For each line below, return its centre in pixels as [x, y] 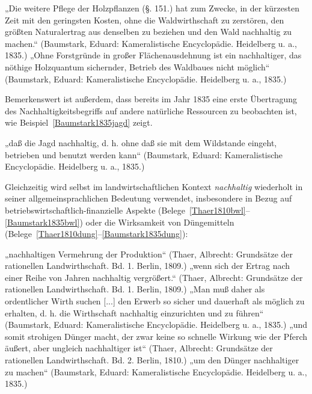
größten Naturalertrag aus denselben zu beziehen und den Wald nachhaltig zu [148, 32]
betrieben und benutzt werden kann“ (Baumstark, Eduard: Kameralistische [144, 154]
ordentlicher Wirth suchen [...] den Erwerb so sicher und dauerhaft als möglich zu [155, 301]
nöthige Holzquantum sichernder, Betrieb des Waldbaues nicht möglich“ [137, 66]
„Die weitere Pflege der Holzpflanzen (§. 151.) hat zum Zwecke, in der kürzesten [152, 8]
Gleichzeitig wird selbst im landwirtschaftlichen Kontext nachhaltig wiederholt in [154, 186]
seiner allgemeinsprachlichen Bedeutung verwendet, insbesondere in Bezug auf [148, 198]
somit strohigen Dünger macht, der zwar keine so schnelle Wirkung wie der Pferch [156, 336]
